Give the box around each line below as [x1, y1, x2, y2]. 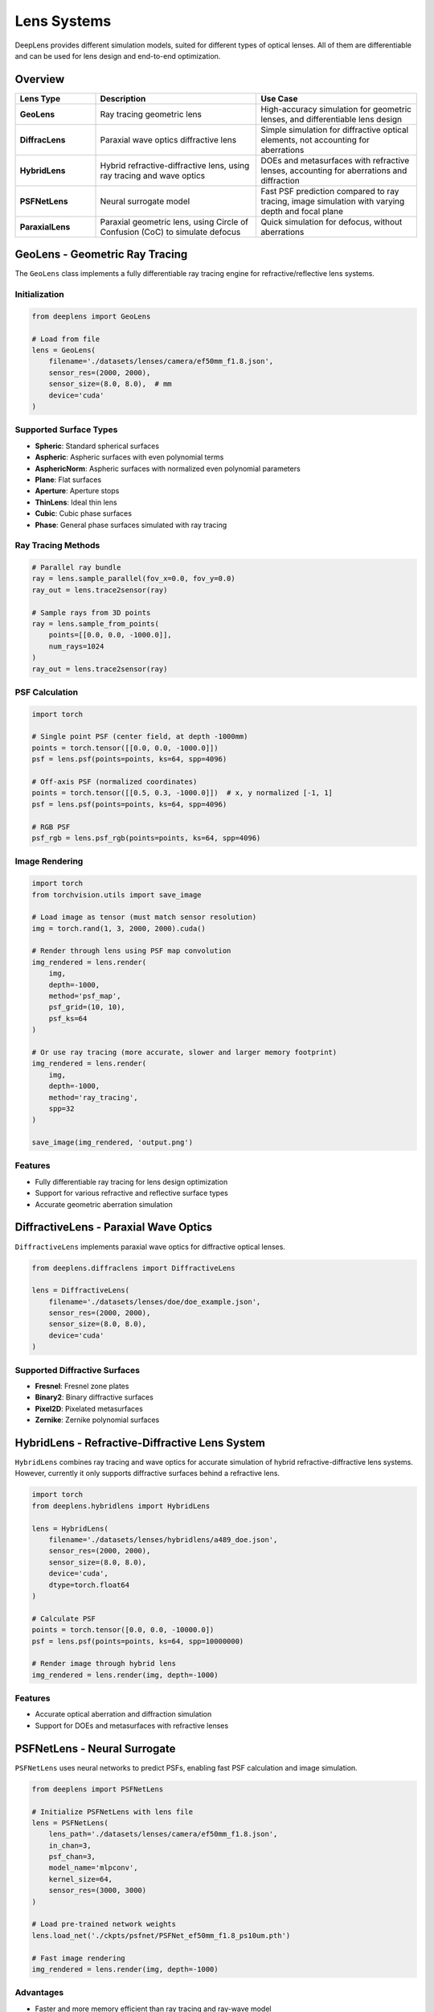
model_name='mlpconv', [48, 1863, 138, 1873]
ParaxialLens [19, 221, 71, 233]
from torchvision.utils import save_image [31, 890, 202, 899]
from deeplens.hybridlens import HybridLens [31, 1501, 211, 1511]
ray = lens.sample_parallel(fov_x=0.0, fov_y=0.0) [31, 574, 236, 583]
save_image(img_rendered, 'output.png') [31, 1138, 193, 1147]
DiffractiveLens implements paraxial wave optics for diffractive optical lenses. [14, 1242, 285, 1251]
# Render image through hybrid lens [31, 1659, 177, 1668]
